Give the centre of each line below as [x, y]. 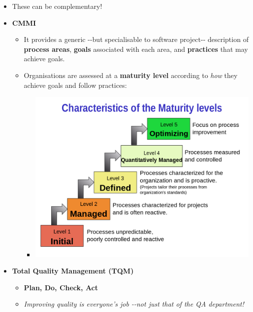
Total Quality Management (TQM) [73, 271]
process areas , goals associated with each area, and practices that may [136, 49]
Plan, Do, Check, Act [61, 287]
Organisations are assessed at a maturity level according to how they [131, 75]
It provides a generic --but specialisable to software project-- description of [136, 39]
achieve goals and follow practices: [75, 85]
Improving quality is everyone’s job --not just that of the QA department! [134, 304]
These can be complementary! [57, 6]
